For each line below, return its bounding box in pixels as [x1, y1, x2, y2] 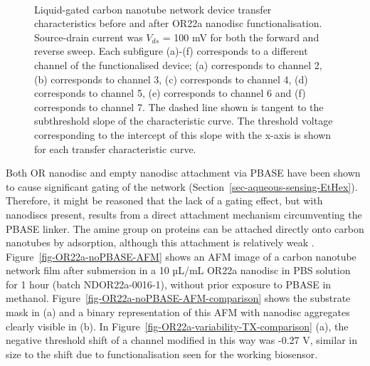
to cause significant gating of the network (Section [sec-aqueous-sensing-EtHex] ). [6, 179, 358, 194]
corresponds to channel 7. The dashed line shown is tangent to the [34, 99, 324, 114]
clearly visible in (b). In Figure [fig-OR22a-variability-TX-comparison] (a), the [6, 318, 349, 333]
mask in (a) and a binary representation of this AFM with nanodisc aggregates [6, 305, 350, 320]
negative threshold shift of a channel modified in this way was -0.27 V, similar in [6, 333, 357, 347]
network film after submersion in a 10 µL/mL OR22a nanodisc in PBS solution [6, 263, 351, 278]
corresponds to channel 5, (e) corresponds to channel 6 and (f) [34, 85, 306, 100]
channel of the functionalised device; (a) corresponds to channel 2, [34, 57, 322, 72]
